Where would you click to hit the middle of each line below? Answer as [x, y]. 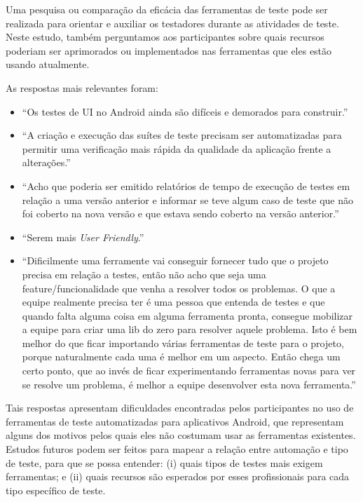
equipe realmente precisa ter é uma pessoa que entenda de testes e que [173, 302]
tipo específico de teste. [56, 490]
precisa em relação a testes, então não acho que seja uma [144, 274]
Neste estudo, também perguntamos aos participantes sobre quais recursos [165, 37]
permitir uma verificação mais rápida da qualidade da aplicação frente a [177, 148]
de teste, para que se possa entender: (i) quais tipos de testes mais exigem [164, 462]
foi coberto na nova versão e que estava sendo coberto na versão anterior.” [180, 213]
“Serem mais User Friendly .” [83, 237]
